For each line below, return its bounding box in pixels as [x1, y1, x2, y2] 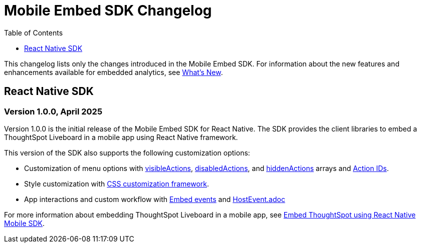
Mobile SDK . [4, 218, 45, 227]
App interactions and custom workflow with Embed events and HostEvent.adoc [24, 194, 285, 203]
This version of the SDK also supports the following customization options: [4, 148, 250, 157]
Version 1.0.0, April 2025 [4, 106, 103, 116]
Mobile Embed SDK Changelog [4, 2, 212, 19]
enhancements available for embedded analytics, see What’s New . [4, 67, 223, 76]
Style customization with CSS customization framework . [24, 179, 209, 188]
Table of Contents [4, 28, 63, 37]
